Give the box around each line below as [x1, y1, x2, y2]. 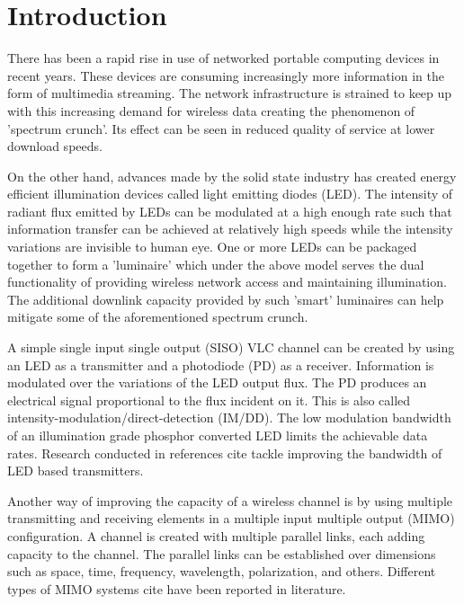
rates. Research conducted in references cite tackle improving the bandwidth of [7, 443, 442, 462]
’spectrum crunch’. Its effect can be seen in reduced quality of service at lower [7, 119, 435, 138]
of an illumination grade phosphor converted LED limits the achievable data [7, 426, 428, 444]
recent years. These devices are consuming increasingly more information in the [7, 66, 444, 84]
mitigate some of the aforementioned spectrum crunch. [7, 307, 308, 326]
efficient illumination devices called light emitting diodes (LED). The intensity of [7, 184, 453, 203]
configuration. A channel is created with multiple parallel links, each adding [7, 526, 425, 545]
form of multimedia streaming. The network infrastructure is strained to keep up [7, 84, 452, 102]
